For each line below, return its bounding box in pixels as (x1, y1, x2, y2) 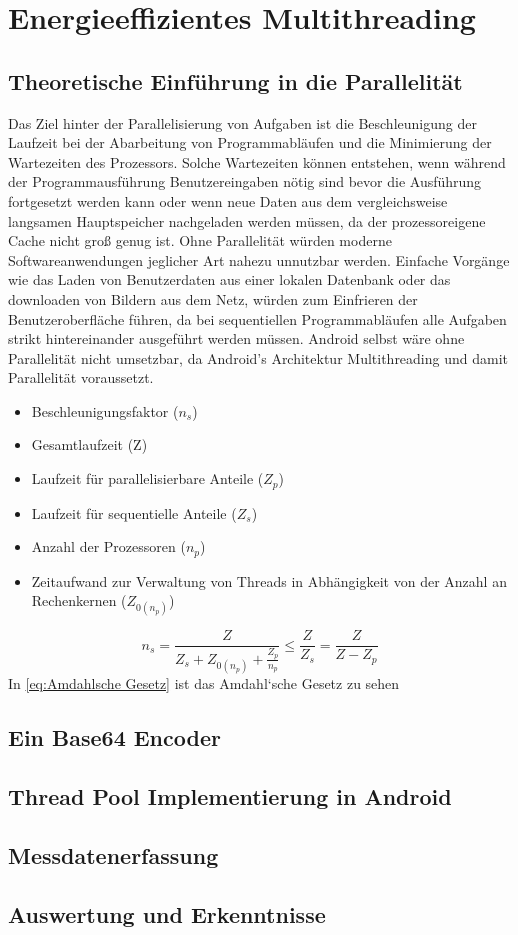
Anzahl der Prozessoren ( (31, 536, 186, 557)
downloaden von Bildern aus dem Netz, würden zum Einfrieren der (8, 288, 418, 309)
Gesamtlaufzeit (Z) (31, 434, 148, 455)
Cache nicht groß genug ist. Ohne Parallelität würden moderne (8, 230, 392, 251)
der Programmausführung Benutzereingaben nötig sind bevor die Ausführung (8, 171, 482, 192)
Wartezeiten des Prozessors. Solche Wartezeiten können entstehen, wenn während (8, 151, 506, 172)
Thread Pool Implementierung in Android (8, 780, 452, 811)
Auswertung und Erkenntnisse (8, 898, 326, 929)
